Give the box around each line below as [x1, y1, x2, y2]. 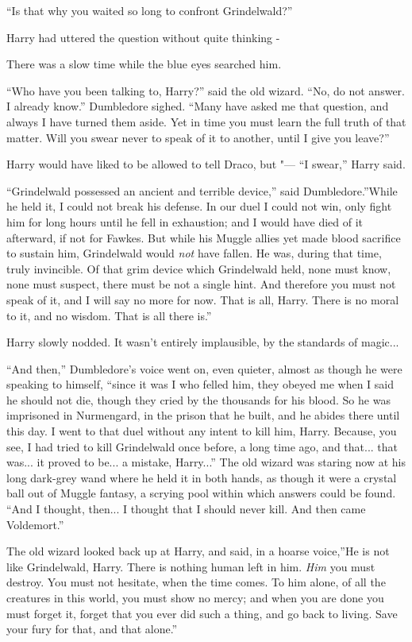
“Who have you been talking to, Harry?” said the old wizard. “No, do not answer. [6, 82, 405, 99]
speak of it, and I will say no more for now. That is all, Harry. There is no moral [6, 291, 399, 307]
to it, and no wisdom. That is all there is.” [6, 307, 212, 323]
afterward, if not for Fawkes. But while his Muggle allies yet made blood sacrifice [6, 229, 401, 246]
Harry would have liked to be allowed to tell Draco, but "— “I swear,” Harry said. [6, 156, 406, 172]
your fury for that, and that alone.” [6, 621, 178, 637]
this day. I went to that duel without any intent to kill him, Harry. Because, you [6, 423, 397, 439]
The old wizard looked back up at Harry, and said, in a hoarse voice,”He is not [6, 543, 390, 559]
